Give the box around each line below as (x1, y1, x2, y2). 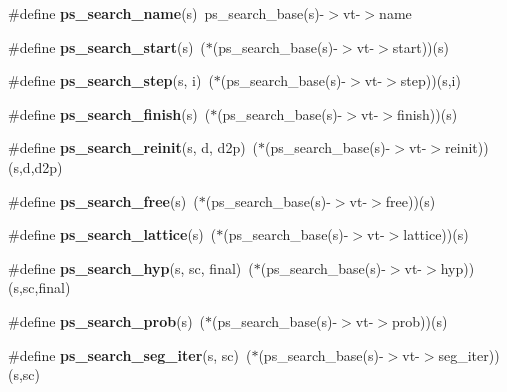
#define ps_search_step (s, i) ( (8, 70, 214, 91)
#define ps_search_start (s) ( (8, 36, 206, 57)
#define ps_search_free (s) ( (8, 190, 199, 211)
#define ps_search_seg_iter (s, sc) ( (8, 344, 252, 365)
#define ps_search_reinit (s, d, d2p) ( (8, 137, 259, 158)
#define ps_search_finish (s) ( (8, 103, 211, 124)
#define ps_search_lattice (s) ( (8, 224, 217, 245)
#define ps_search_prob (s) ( (8, 310, 206, 331)
